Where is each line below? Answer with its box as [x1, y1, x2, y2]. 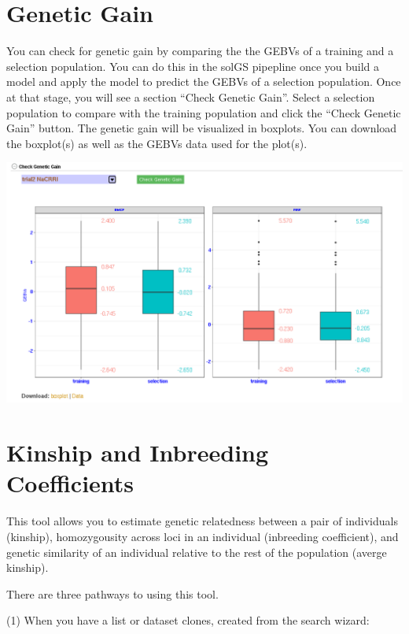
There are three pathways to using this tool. [6, 585, 219, 602]
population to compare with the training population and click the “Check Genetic [6, 104, 401, 120]
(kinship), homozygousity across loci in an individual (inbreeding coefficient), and [6, 528, 399, 544]
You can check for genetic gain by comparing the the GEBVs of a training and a [6, 43, 394, 59]
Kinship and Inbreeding [6, 436, 269, 469]
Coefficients [6, 467, 134, 499]
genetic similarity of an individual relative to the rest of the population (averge [6, 543, 387, 560]
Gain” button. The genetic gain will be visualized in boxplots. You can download [6, 120, 397, 136]
